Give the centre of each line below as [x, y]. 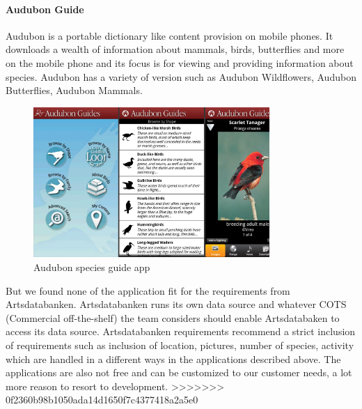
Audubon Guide [45, 9]
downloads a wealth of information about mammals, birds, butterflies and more [175, 49]
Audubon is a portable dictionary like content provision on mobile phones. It [170, 35]
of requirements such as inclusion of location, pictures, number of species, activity [180, 345]
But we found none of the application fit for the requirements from [148, 290]
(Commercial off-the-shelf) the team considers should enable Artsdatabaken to [173, 317]
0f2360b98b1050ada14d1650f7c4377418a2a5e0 [102, 400]
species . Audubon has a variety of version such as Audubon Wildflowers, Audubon [181, 76]
